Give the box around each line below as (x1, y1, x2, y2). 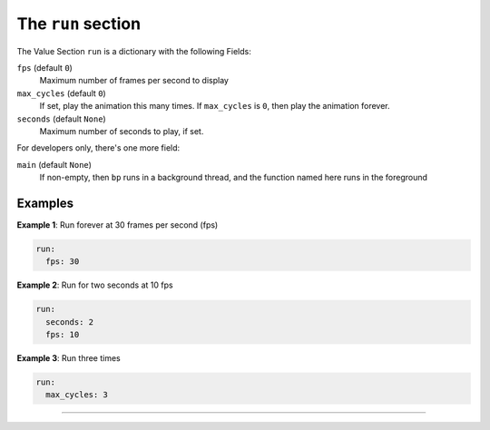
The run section (16, 14, 141, 34)
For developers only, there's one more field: (16, 142, 181, 153)
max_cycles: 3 (45, 390, 109, 400)
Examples (16, 195, 74, 210)
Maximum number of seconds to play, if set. (39, 125, 204, 136)
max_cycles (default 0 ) (16, 87, 106, 99)
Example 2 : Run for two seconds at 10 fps (16, 279, 173, 290)
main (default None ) (16, 159, 93, 170)
